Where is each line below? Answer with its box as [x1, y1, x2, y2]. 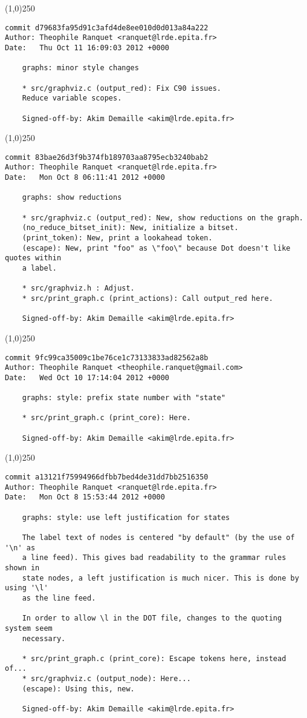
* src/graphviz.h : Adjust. [22, 284, 135, 293]
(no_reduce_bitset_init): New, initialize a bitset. [22, 223, 239, 232]
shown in [5, 563, 40, 572]
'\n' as [5, 543, 36, 552]
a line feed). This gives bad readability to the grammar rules [22, 553, 286, 562]
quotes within [5, 254, 62, 263]
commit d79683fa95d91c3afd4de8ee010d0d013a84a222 [5, 23, 208, 32]
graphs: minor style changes [22, 64, 139, 73]
